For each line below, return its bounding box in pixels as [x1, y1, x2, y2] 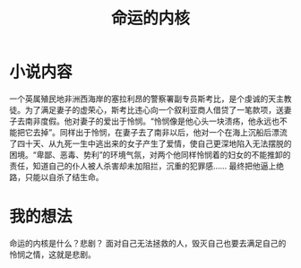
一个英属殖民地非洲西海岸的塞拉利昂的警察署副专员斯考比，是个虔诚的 [9, 93, 269, 104]
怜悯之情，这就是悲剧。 [9, 248, 96, 260]
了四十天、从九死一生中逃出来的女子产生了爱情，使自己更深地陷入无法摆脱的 [9, 138, 292, 149]
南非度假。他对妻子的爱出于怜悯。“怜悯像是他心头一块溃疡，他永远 [24, 116, 272, 126]
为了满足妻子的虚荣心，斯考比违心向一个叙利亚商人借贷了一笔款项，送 [24, 104, 284, 115]
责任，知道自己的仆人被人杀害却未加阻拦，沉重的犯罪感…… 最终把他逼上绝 [9, 160, 285, 171]
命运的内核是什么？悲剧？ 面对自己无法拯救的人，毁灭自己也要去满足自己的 [9, 238, 287, 248]
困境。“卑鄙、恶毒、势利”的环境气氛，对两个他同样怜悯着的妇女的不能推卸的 [9, 149, 291, 160]
